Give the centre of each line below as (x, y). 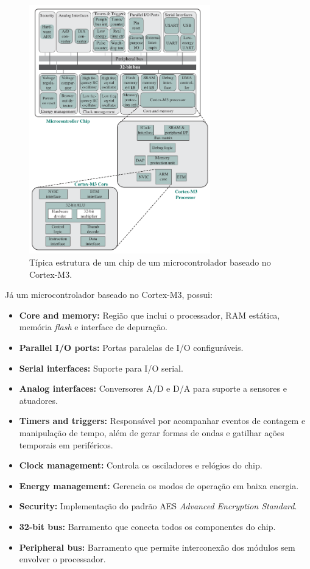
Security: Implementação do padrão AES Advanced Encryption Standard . (158, 506)
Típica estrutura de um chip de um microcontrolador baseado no (150, 262)
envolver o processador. (62, 559)
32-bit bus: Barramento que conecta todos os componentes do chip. (147, 526)
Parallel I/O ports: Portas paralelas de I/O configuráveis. (131, 348)
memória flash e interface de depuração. (93, 327)
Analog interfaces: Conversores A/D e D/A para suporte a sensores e (153, 388)
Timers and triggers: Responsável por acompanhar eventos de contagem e (162, 421)
